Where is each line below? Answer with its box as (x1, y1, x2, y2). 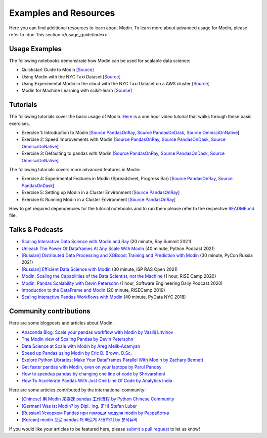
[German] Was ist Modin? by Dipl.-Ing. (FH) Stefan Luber (21, 403, 137, 409)
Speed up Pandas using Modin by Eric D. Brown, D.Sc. (21, 350, 132, 356)
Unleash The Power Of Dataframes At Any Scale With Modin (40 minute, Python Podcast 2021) (21, 246, 215, 251)
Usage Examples (9, 45, 62, 53)
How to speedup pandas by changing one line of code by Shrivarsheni (21, 371, 165, 377)
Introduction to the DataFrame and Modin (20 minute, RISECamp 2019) (21, 287, 165, 293)
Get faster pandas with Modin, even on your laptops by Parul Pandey (21, 364, 162, 370)
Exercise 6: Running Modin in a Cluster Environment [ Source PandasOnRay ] (21, 196, 176, 202)
